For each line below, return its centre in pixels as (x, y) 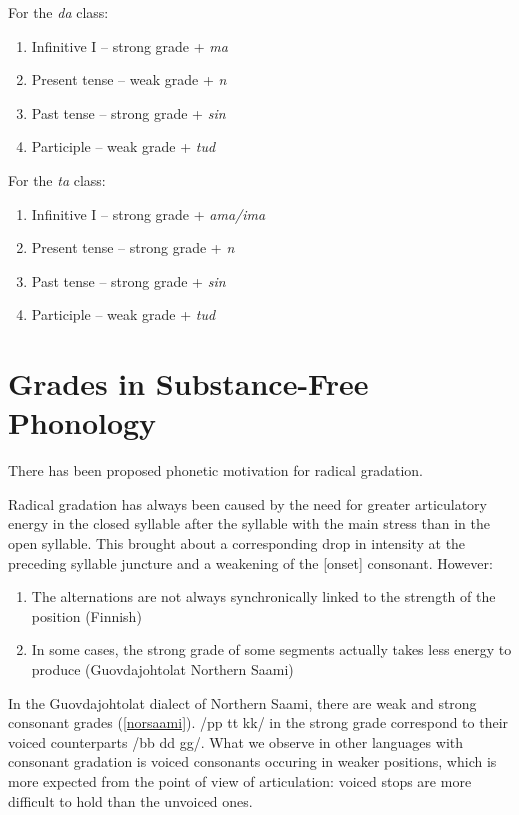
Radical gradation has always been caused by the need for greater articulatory (247, 503)
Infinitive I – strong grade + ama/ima (148, 213)
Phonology (82, 422)
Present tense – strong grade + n (133, 247)
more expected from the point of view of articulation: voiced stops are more (240, 780)
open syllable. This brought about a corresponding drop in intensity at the (237, 543)
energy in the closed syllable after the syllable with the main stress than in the (249, 523)
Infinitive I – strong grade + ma (129, 45)
